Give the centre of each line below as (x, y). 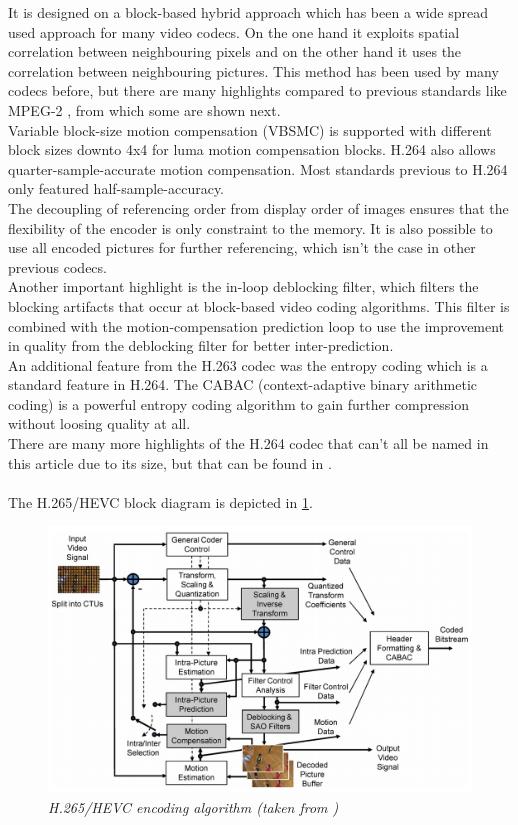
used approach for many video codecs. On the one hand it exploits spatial (234, 31)
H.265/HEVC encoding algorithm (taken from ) (193, 806)
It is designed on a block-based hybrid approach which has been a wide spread (248, 12)
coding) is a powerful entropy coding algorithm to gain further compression (238, 403)
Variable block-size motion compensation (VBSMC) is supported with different (250, 129)
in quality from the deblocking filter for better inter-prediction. (201, 345)
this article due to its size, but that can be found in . (170, 462)
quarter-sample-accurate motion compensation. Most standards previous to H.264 (258, 168)
